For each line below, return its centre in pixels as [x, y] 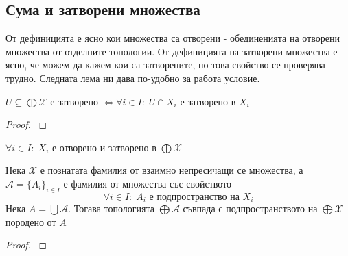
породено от [31, 221]
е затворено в [208, 101]
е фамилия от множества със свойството [148, 183]
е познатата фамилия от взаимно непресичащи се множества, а [172, 170]
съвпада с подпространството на [250, 208]
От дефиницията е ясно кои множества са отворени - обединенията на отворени [173, 38]
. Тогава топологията [111, 208]
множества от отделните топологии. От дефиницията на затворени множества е [172, 51]
